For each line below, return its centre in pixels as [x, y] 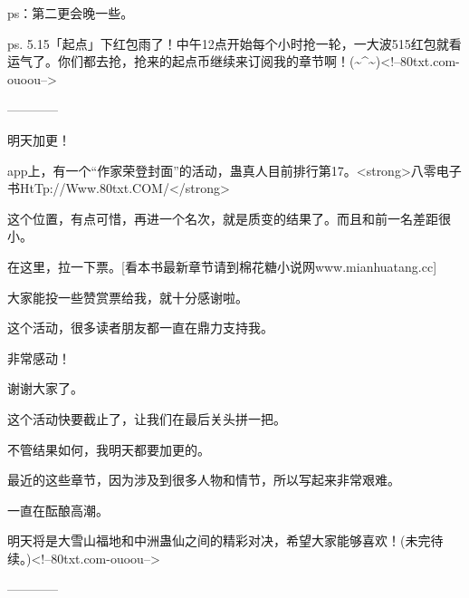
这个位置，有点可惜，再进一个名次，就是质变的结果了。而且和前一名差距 [223, 218]
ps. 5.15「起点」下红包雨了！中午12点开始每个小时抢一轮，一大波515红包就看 [234, 43]
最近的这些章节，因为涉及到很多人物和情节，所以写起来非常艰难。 [204, 480]
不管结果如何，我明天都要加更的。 [109, 449]
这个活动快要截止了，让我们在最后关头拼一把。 [147, 418]
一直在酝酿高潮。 [58, 510]
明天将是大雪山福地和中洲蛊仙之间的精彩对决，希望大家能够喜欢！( [206, 540]
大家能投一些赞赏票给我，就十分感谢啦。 [128, 297]
